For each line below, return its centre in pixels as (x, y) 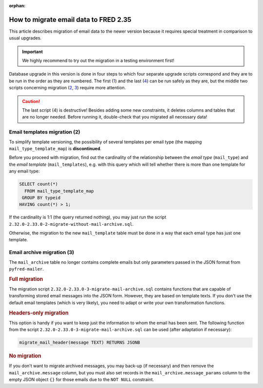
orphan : (17, 6)
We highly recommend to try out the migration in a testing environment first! (98, 60)
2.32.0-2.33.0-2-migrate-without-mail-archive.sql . (71, 224)
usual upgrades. (25, 38)
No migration (25, 356)
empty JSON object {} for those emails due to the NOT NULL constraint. (82, 380)
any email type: (24, 171)
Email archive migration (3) (42, 252)
